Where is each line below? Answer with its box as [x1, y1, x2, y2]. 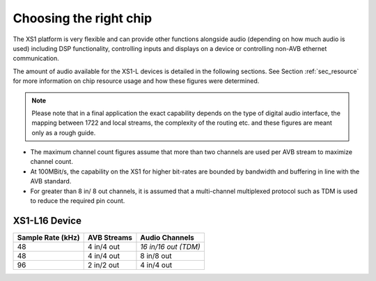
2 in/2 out [87, 260, 120, 270]
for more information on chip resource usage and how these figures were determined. [13, 77, 260, 85]
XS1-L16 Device [13, 215, 81, 227]
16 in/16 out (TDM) [140, 241, 201, 251]
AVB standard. [30, 177, 72, 185]
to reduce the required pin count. [30, 197, 125, 205]
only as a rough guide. [31, 128, 96, 137]
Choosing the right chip [13, 10, 152, 26]
